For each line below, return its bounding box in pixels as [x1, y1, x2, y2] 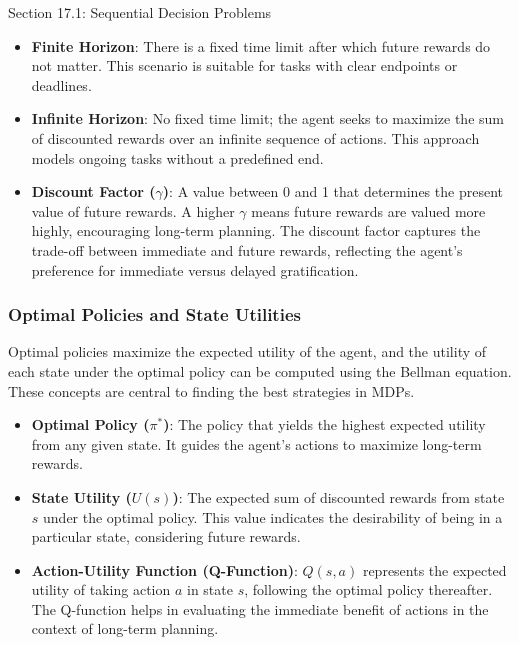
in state [187, 579, 233, 600]
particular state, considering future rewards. [31, 526, 301, 547]
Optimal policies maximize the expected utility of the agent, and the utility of [8, 341, 487, 362]
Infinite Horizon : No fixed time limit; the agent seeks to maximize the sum [31, 108, 504, 129]
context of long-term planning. [31, 618, 219, 639]
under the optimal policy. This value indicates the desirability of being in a [43, 506, 503, 527]
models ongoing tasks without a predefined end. [31, 147, 324, 168]
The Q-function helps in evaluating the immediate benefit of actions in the [31, 598, 489, 619]
